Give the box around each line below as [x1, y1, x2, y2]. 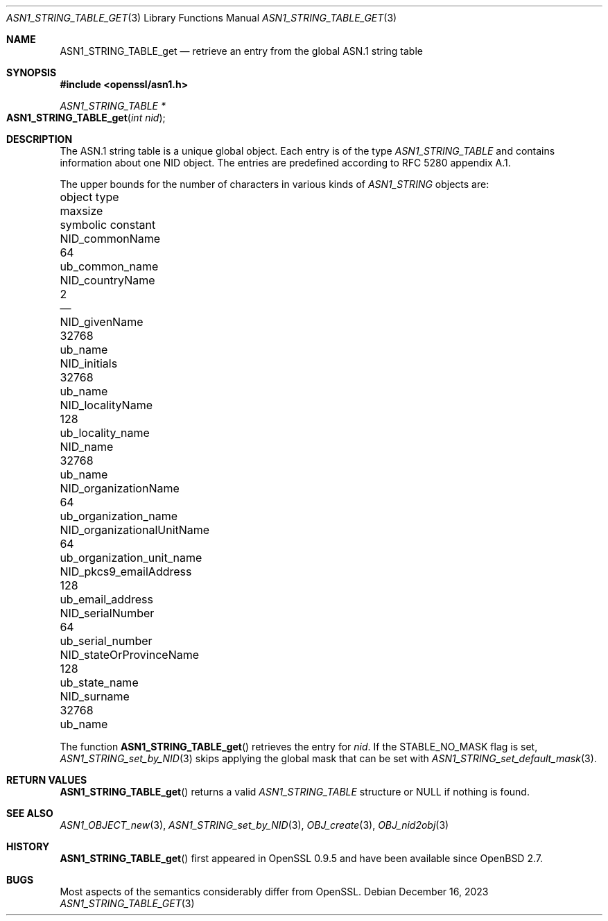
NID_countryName [60, 273, 155, 287]
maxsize [60, 204, 103, 218]
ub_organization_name [60, 509, 178, 523]
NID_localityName [60, 398, 153, 412]
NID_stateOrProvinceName [60, 648, 200, 662]
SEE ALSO [6, 807, 53, 819]
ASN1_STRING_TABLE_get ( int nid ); [6, 112, 166, 123]
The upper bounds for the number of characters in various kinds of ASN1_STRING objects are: [60, 178, 489, 190]
